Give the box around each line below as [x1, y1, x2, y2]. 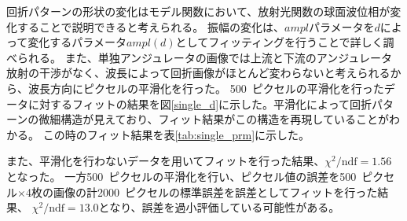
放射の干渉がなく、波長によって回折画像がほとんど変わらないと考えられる [6, 64, 390, 81]
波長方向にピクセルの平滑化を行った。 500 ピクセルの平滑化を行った [27, 79, 384, 96]
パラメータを [308, 18, 375, 35]
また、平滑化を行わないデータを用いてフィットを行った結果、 [6, 153, 325, 169]
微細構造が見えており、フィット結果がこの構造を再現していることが [38, 111, 389, 127]
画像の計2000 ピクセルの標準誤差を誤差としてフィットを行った [53, 183, 378, 200]
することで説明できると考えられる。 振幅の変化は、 [16, 18, 284, 35]
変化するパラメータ [27, 34, 126, 50]
